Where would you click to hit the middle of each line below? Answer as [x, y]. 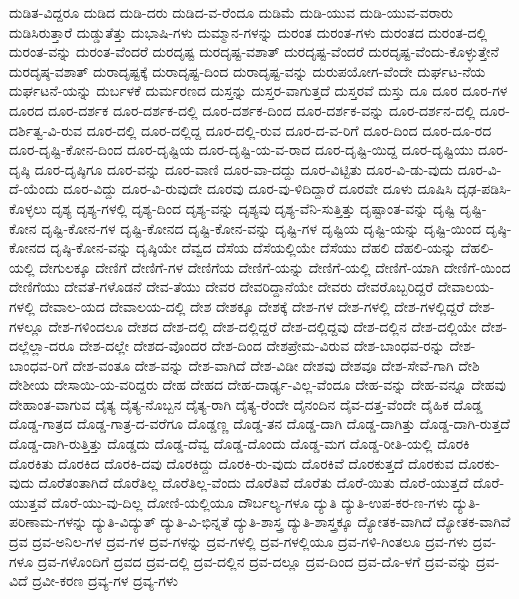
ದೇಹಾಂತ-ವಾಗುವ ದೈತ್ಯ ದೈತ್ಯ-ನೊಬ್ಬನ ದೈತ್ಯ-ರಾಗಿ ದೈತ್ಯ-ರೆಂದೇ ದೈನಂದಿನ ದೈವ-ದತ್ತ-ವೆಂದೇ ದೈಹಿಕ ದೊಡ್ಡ [246, 403]
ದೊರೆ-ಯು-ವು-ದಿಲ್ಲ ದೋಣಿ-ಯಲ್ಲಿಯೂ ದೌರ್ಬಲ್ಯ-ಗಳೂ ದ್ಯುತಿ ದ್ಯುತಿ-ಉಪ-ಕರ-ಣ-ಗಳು [249, 501]
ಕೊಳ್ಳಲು [28, 207]
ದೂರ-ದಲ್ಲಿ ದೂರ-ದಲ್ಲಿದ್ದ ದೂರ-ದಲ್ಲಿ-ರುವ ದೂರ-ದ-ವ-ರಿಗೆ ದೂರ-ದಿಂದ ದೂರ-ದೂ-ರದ [289, 129]
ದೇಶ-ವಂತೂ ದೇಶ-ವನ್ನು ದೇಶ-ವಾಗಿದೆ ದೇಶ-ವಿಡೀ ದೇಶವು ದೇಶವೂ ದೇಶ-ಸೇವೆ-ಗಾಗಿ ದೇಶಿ [276, 364]
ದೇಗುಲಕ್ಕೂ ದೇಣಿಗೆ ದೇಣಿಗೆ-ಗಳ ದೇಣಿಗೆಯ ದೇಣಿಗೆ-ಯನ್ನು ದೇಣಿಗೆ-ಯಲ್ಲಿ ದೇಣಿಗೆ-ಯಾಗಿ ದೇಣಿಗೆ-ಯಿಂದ [275, 266]
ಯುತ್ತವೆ [28, 501]
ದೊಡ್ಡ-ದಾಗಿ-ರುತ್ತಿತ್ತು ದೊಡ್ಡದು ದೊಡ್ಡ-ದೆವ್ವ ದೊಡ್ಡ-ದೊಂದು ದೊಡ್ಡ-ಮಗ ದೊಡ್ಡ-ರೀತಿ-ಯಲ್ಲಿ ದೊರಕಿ [239, 443]
